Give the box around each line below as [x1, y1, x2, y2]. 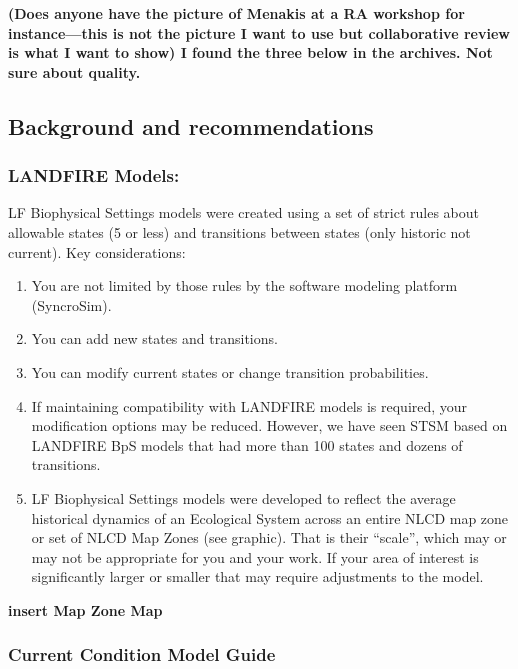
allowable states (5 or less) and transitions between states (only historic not [8, 221, 471, 242]
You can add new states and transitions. [31, 328, 278, 349]
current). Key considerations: [8, 241, 186, 262]
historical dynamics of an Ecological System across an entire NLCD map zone [31, 507, 509, 528]
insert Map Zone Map [8, 599, 163, 620]
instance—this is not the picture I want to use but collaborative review [8, 22, 510, 43]
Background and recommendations [8, 110, 374, 141]
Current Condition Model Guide [8, 642, 276, 667]
